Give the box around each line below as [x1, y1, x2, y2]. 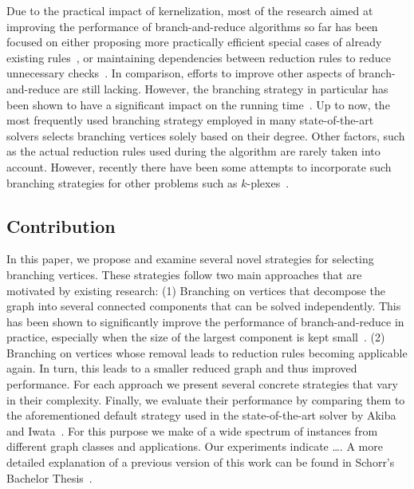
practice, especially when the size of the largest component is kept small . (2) [6, 329, 385, 345]
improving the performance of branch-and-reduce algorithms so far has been [6, 18, 378, 34]
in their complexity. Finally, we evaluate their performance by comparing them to [6, 391, 405, 408]
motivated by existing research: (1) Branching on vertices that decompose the [6, 282, 386, 298]
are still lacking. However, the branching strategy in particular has [63, 80, 388, 97]
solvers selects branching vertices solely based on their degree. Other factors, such [6, 127, 405, 144]
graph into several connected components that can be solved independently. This [6, 298, 401, 314]
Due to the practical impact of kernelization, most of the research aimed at [6, 2, 373, 18]
